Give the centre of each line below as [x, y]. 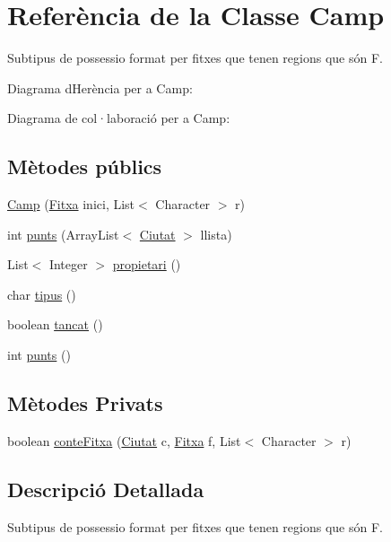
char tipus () [42, 294]
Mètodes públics [85, 166]
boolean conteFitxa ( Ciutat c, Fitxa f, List [124, 440]
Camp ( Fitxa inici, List [71, 204]
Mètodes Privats [85, 403]
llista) [216, 234]
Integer [68, 264]
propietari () [147, 264]
